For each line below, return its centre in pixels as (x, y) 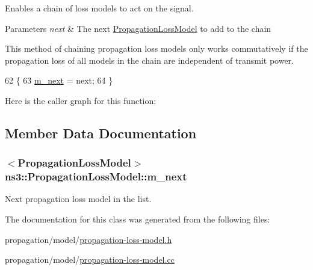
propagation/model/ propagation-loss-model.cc (90, 259)
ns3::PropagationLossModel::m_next (96, 176)
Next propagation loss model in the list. (78, 199)
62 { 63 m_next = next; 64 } (59, 80)
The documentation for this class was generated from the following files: (138, 219)
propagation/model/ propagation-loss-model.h (88, 239)
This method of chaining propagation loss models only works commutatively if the (156, 48)
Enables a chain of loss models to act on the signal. (99, 8)
